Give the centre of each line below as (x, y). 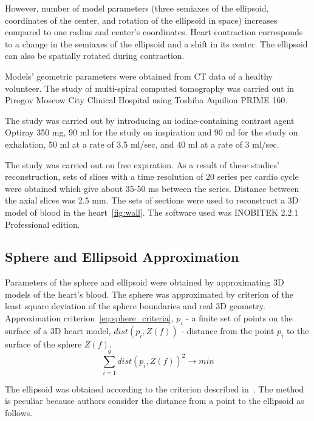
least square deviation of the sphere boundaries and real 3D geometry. (135, 306)
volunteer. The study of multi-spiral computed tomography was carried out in (150, 88)
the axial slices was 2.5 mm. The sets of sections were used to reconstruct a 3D (152, 200)
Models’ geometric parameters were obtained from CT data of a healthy (139, 76)
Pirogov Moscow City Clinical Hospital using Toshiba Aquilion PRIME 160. (146, 100)
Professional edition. (43, 224)
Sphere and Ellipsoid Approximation (122, 257)
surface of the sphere (43, 344)
